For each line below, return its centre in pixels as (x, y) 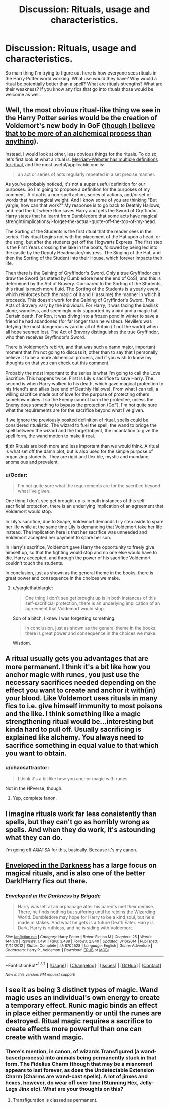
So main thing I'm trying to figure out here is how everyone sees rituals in (81, 73)
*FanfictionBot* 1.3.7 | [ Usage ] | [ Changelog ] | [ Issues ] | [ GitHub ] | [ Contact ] (83, 965)
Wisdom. (22, 643)
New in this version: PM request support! (40, 974)
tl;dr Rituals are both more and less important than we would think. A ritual (82, 446)
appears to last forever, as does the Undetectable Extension (80, 1070)
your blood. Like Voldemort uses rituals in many (81, 698)
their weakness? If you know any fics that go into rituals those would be (79, 89)
